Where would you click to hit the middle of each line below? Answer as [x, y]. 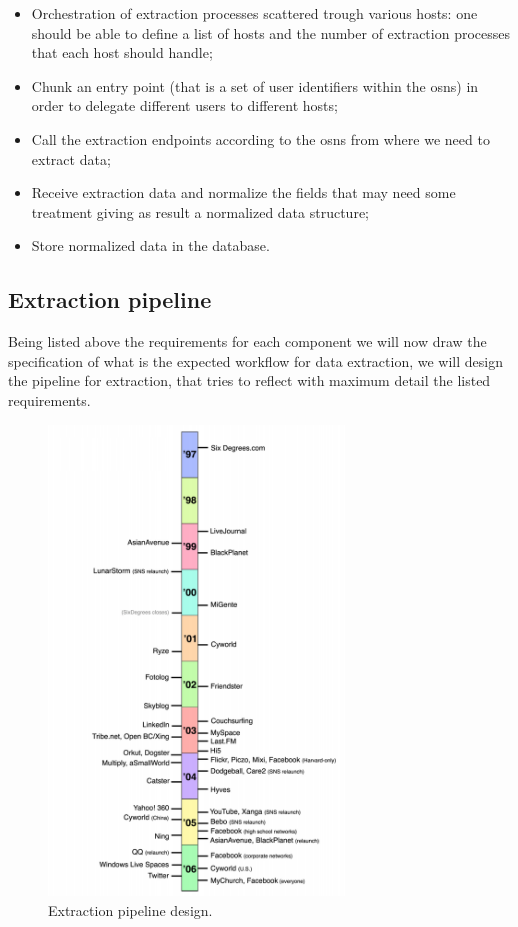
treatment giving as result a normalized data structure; [200, 211]
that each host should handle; [122, 52]
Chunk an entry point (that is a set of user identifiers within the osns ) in [255, 85]
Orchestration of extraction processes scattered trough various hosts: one [254, 13]
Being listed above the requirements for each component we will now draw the [247, 341]
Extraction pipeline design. [130, 910]
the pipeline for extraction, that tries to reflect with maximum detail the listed [249, 380]
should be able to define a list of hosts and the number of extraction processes [270, 32]
